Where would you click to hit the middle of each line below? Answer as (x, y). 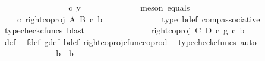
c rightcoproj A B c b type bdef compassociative (138, 18)
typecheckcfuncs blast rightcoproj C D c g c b (124, 30)
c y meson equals (129, 7)
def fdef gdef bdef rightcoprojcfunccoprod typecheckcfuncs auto (130, 41)
